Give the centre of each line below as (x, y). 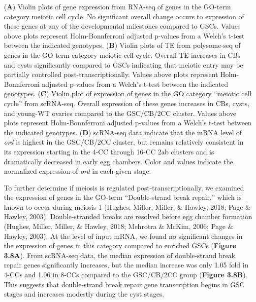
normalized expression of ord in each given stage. (78, 171)
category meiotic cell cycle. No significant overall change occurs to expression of (124, 16)
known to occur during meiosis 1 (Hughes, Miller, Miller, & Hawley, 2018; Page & (128, 207)
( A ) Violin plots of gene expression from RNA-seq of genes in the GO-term (117, 6)
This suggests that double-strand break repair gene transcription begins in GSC (124, 284)
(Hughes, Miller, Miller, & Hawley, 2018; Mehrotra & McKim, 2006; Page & (119, 226)
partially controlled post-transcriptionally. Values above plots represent (111, 74)
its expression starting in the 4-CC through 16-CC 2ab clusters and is (109, 151)
